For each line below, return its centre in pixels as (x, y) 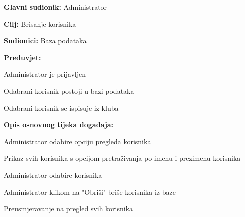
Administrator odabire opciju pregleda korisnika (78, 141)
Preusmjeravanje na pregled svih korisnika (69, 209)
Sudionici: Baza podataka (45, 40)
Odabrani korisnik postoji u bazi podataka (69, 90)
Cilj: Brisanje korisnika (40, 23)
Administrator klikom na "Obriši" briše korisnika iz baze (90, 192)
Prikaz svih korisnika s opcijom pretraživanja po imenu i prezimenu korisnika (122, 158)
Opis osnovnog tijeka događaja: (59, 125)
